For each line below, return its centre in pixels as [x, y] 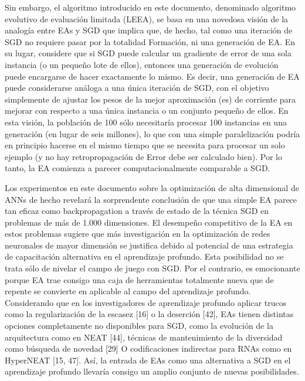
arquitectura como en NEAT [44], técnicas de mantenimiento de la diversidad [144, 337]
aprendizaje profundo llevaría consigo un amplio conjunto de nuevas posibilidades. [152, 371]
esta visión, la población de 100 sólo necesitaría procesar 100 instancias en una [146, 122]
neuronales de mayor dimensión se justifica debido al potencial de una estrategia [149, 245]
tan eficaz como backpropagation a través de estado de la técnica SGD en [137, 211]
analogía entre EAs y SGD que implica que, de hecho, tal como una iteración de [149, 30]
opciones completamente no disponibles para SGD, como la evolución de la [139, 326]
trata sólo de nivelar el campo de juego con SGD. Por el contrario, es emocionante [152, 268]
